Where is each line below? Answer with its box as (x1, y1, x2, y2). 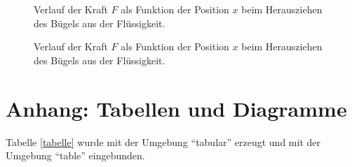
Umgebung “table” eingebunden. (6, 148, 145, 163)
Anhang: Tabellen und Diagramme (6, 94, 347, 122)
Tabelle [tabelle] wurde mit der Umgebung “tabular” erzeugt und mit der (6, 134, 320, 149)
